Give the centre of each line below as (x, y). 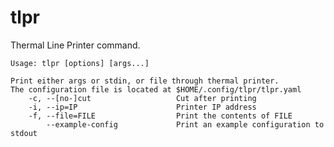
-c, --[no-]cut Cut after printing (142, 98)
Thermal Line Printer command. (75, 45)
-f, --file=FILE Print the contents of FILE (160, 116)
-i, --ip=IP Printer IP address (142, 107)
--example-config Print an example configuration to (185, 124)
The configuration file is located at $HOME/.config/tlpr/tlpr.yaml (156, 89)
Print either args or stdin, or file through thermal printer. (145, 81)
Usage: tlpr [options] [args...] (80, 63)
